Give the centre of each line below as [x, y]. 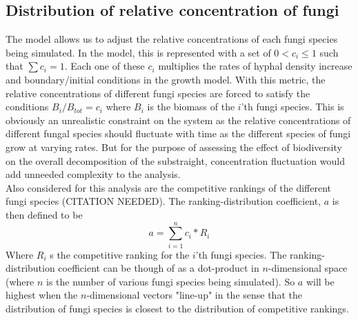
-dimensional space [308, 268]
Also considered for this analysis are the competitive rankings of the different [168, 187]
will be [320, 281]
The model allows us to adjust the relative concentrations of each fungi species [172, 39]
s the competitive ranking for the [120, 254]
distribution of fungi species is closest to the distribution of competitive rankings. [177, 309]
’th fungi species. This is [292, 107]
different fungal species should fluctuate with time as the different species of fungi [178, 133]
